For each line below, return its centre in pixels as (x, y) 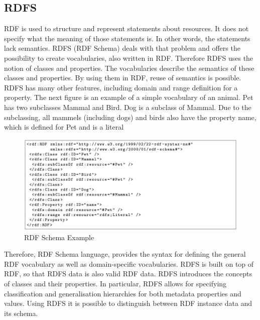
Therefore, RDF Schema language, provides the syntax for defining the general (125, 254)
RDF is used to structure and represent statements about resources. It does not (126, 28)
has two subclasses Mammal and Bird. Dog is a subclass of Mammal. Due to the (128, 107)
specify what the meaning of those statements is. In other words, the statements (127, 38)
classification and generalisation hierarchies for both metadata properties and (123, 293)
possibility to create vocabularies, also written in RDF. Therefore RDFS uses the (129, 58)
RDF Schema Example (59, 237)
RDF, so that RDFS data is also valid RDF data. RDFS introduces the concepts (128, 274)
